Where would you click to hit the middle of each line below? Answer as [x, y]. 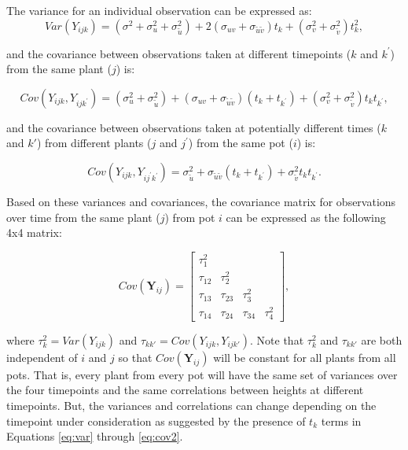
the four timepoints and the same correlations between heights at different [185, 390]
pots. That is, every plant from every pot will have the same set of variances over [202, 374]
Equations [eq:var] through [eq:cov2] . [95, 436]
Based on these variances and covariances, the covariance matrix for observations [201, 201]
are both [382, 339]
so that [135, 357]
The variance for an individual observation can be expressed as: [159, 10]
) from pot [190, 217]
